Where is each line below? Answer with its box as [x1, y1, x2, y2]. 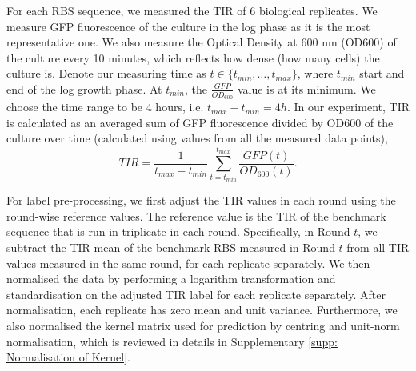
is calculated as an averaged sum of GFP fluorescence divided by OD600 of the [6, 114, 394, 130]
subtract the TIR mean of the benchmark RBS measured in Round [6, 238, 335, 255]
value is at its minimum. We [237, 80, 376, 97]
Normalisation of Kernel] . [6, 349, 130, 365]
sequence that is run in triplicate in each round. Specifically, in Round [6, 223, 350, 240]
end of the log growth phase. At [6, 80, 162, 97]
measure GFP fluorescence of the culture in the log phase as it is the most [6, 18, 370, 34]
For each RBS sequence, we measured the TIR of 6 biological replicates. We [6, 2, 378, 18]
